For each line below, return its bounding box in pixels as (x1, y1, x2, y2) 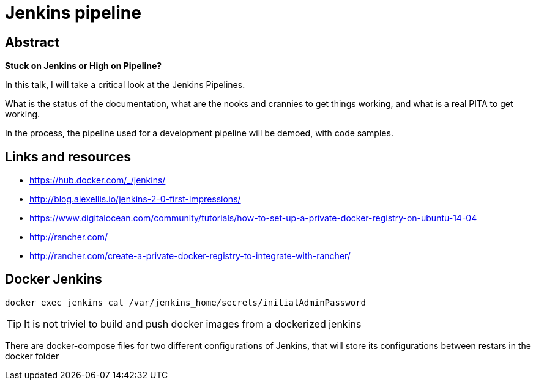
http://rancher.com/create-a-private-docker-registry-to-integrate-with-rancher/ (29, 251, 351, 262)
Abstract (5, 34, 59, 50)
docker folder (5, 350, 59, 361)
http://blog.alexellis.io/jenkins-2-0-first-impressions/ (29, 194, 241, 205)
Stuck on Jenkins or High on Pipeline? (5, 61, 162, 71)
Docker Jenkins (5, 271, 102, 287)
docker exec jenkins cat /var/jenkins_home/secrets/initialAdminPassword (5, 297, 367, 307)
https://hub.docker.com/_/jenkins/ (29, 175, 166, 186)
